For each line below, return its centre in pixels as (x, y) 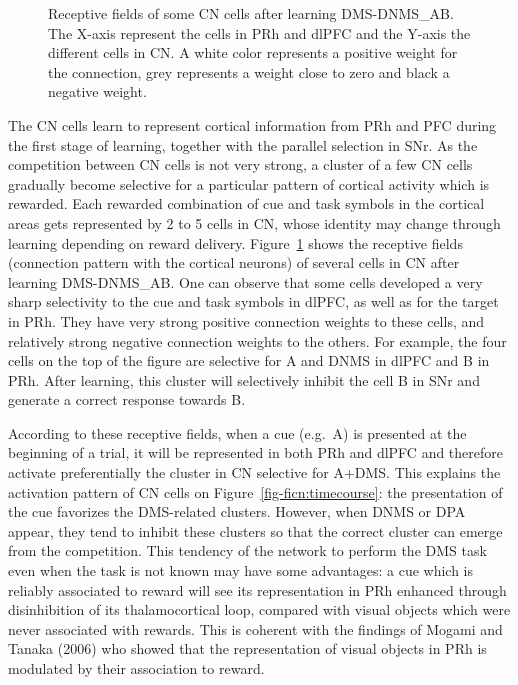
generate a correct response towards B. (127, 399)
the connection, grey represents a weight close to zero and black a (249, 71)
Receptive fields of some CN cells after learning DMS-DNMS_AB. (251, 13)
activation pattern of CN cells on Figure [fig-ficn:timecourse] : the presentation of (255, 491)
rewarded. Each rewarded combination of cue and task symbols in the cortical (246, 203)
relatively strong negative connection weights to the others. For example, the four (257, 340)
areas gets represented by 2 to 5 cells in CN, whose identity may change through (254, 222)
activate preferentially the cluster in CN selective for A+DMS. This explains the (254, 472)
